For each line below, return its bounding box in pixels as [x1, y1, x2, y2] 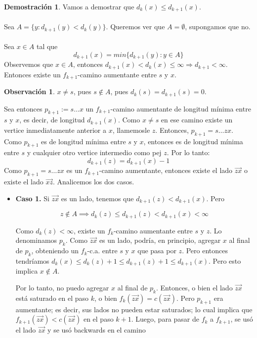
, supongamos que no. [185, 21, 251, 32]
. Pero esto [209, 255, 241, 266]
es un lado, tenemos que [61, 193, 134, 203]
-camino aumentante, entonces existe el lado [99, 165, 233, 175]
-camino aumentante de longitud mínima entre [110, 103, 251, 113]
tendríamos [15, 255, 49, 266]
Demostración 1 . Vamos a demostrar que [4, 1, 134, 11]
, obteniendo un [31, 245, 79, 256]
